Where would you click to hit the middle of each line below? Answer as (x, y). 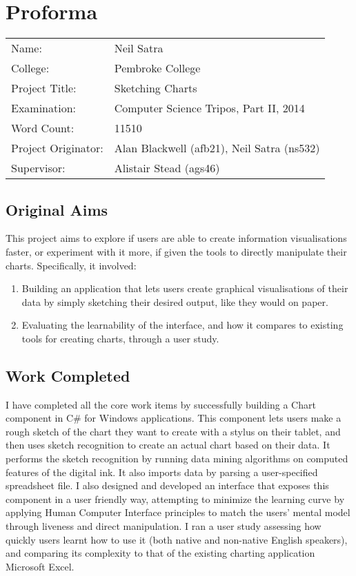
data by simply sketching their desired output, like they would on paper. (175, 301)
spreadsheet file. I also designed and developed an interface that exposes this (167, 485)
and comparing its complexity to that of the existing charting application (160, 553)
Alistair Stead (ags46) (167, 168)
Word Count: (43, 128)
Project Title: (44, 88)
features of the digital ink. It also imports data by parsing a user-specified (162, 472)
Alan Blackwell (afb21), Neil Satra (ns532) (217, 148)
